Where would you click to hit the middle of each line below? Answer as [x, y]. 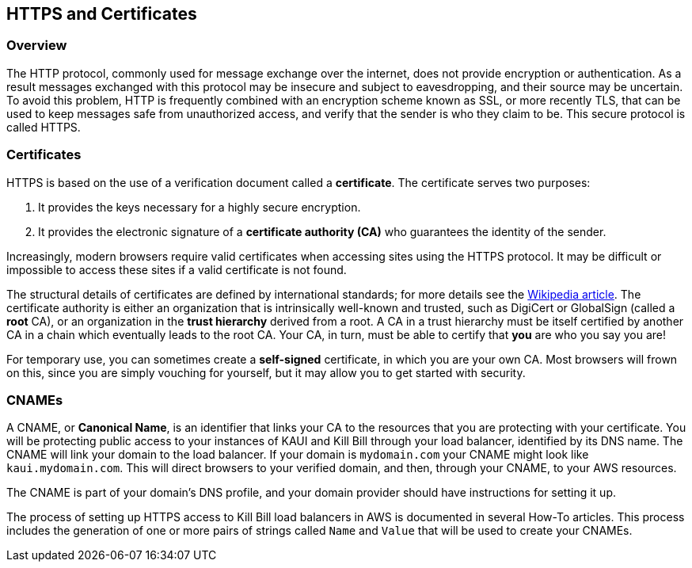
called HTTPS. [44, 127]
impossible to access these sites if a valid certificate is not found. [177, 269]
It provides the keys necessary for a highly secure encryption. [200, 207]
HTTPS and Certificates [102, 14]
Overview [37, 46]
